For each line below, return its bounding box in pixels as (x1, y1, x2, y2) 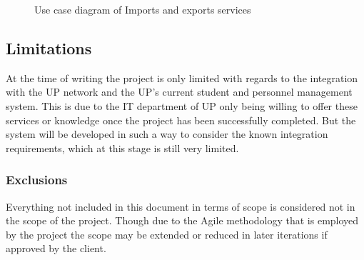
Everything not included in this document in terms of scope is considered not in (6, 199, 355, 214)
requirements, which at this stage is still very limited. (6, 140, 239, 155)
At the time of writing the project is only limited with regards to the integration (6, 70, 358, 85)
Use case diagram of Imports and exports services (34, 2, 251, 16)
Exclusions (6, 171, 68, 189)
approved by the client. (6, 241, 106, 256)
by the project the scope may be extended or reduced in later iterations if (6, 226, 328, 241)
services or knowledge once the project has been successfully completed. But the (6, 112, 356, 127)
